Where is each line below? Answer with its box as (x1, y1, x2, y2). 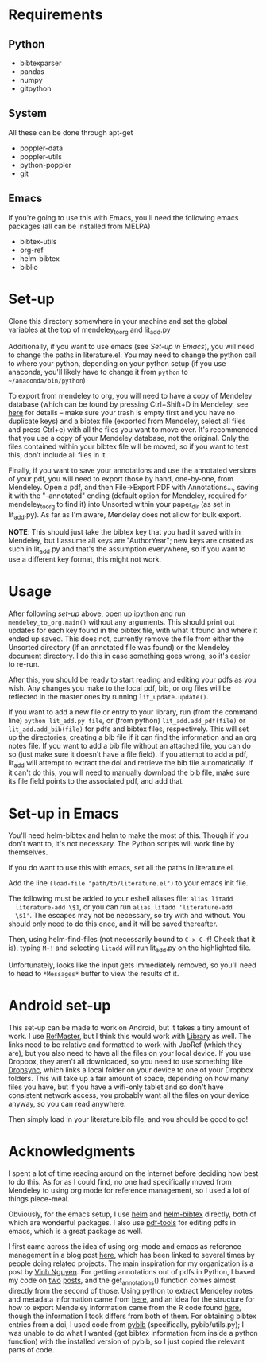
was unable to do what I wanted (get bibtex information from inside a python (8, 1328, 258, 1337)
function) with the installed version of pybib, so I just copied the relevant (8, 1337, 245, 1346)
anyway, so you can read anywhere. (8, 1099, 126, 1109)
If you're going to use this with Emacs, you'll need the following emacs (8, 212, 239, 222)
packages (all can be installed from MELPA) (8, 221, 151, 231)
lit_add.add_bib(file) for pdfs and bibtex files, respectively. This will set (8, 724, 249, 734)
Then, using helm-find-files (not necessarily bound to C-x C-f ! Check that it (8, 935, 256, 944)
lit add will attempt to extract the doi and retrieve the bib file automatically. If (8, 757, 253, 769)
